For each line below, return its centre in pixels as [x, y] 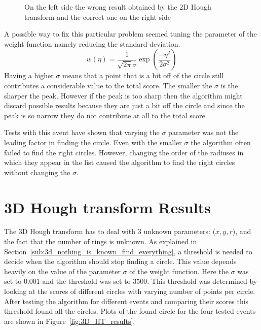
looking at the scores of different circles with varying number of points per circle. [130, 291]
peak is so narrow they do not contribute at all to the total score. [106, 115]
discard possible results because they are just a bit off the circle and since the [124, 105]
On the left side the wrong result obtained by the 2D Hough [118, 7]
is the [229, 85]
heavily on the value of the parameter [62, 271]
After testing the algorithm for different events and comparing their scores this [126, 301]
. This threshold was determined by [202, 281]
